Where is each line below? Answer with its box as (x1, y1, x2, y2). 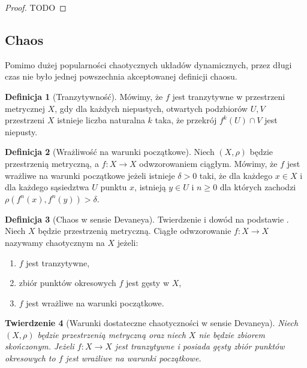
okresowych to (5, 352, 56, 364)
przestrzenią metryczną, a (5, 157, 99, 169)
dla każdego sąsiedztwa (5, 181, 89, 193)
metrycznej (5, 102, 45, 114)
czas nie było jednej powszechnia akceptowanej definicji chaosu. (5, 70, 237, 83)
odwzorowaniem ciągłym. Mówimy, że (139, 157, 278, 169)
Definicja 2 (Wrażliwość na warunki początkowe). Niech (5, 145, 215, 158)
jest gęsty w (125, 276, 170, 289)
